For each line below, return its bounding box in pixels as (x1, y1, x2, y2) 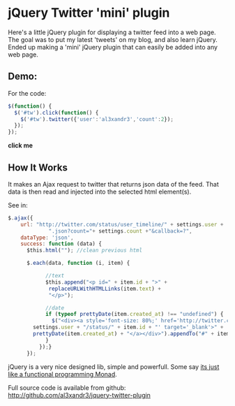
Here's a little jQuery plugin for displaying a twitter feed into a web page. (8, 28, 216, 36)
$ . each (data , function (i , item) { (26, 260, 130, 267)
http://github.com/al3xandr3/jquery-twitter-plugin (8, 391, 151, 399)
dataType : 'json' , (20, 234, 74, 241)
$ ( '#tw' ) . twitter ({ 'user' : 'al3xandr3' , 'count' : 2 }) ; (20, 115, 174, 123)
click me (8, 141, 33, 150)
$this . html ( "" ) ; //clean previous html (26, 247, 142, 254)
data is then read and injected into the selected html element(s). (8, 187, 192, 196)
